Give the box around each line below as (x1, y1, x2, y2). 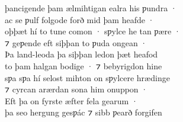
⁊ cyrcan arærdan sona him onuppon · (5, 83, 148, 95)
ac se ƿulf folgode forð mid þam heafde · (5, 13, 155, 25)
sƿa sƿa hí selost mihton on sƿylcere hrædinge (5, 71, 170, 84)
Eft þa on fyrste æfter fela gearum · (5, 94, 138, 107)
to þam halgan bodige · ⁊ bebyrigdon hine (5, 59, 162, 72)
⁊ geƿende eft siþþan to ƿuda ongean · (5, 36, 147, 49)
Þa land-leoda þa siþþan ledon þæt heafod (5, 48, 158, 60)
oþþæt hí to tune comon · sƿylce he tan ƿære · (5, 25, 181, 37)
